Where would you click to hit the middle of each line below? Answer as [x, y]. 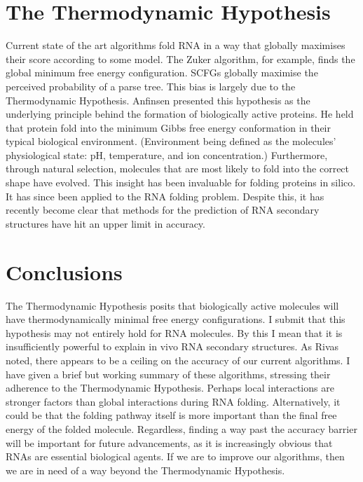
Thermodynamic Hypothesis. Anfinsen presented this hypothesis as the [158, 100]
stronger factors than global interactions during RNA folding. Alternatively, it [173, 401]
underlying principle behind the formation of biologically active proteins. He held [180, 114]
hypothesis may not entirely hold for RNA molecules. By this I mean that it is [174, 332]
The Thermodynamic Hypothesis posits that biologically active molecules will [172, 305]
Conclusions [64, 271]
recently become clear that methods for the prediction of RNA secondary [163, 210]
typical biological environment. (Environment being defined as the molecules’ [171, 141]
